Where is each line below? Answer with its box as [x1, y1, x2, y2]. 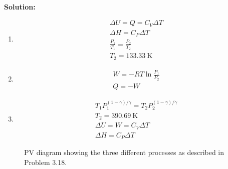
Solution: [4, 1, 36, 11]
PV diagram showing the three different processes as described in [24, 147, 224, 157]
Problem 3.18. [24, 157, 67, 167]
